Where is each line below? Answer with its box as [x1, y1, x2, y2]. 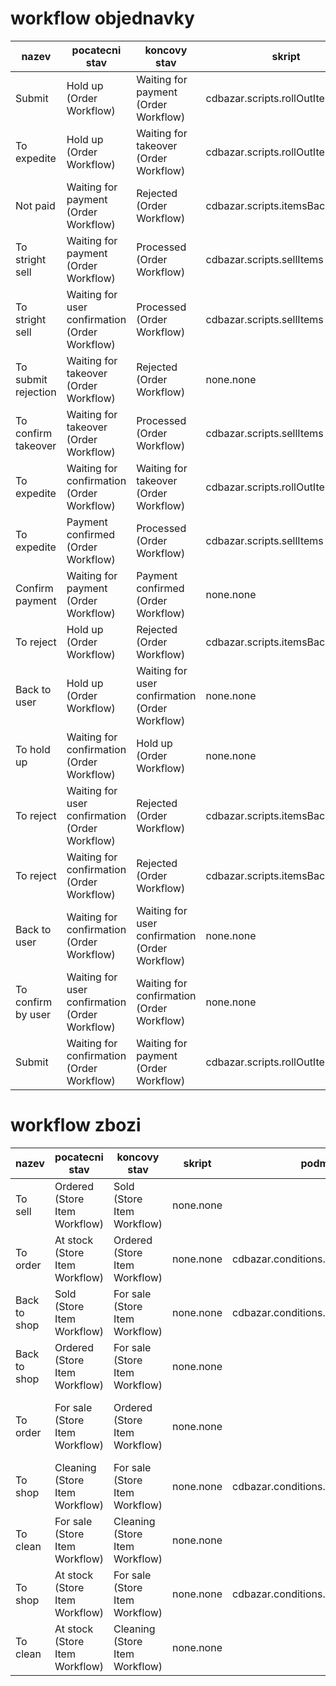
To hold [15, 742, 51, 756]
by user [15, 1007, 52, 1021]
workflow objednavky [10, 7, 195, 30]
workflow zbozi [10, 1114, 142, 1137]
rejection [15, 385, 57, 399]
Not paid [15, 198, 56, 212]
